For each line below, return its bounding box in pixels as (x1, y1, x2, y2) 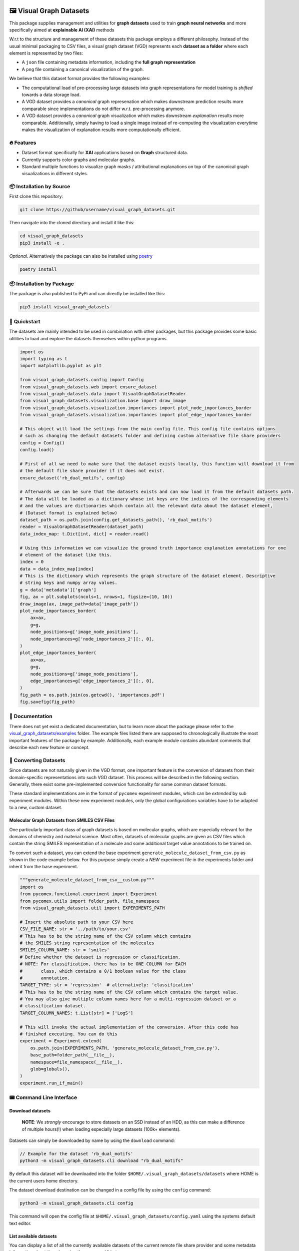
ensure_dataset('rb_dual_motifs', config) (19, 475, 125, 480)
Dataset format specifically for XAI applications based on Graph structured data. (21, 150, 188, 156)
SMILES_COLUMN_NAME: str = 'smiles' (19, 947, 110, 953)
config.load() (19, 447, 54, 453)
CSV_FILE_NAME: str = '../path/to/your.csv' (19, 926, 131, 932)
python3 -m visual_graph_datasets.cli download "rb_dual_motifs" (19, 1158, 183, 1163)
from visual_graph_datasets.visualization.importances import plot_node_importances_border (19, 405, 252, 410)
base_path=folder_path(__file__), (30, 1052, 115, 1058)
